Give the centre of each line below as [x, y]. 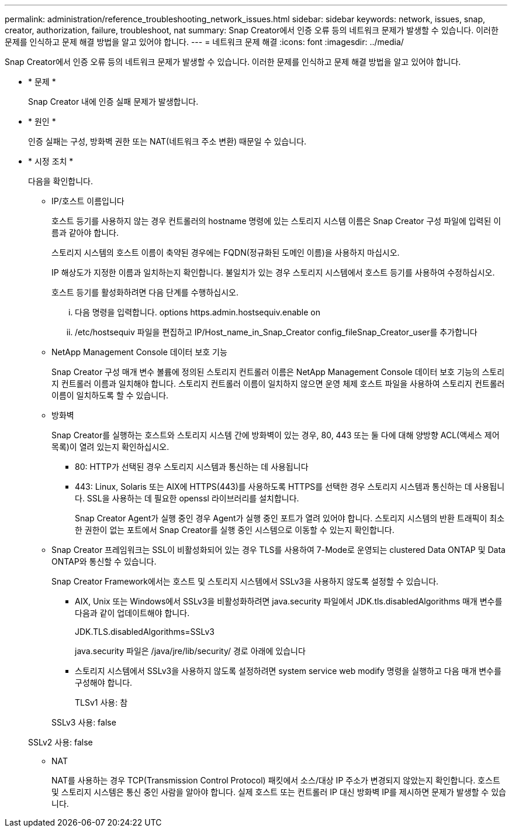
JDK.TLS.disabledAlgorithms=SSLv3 [145, 632]
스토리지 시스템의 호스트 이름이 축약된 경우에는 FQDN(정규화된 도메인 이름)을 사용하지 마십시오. [226, 252]
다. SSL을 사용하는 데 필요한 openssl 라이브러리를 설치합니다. [187, 498]
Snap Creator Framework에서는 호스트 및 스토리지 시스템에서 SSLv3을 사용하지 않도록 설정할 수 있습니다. [245, 581]
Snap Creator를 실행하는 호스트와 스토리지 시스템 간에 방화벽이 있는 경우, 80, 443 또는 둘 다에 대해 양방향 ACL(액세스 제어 [276, 435]
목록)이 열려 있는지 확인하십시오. [110, 447]
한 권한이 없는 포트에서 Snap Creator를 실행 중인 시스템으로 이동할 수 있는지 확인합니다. [235, 530]
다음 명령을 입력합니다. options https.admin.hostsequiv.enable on [198, 312]
